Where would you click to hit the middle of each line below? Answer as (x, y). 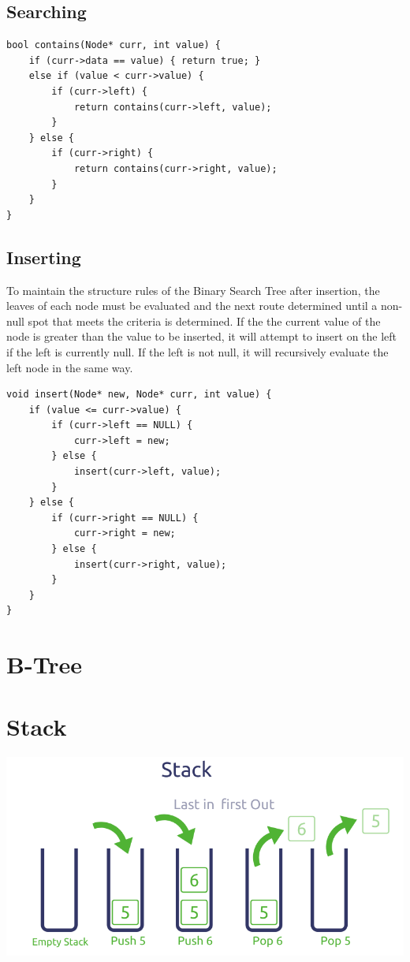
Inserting (44, 257)
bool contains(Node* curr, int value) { (114, 45)
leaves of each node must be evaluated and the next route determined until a (192, 306)
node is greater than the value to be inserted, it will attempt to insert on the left (202, 336)
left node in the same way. (70, 367)
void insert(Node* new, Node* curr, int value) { (139, 395)
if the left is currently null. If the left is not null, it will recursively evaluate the (198, 351)
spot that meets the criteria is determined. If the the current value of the (204, 321)
